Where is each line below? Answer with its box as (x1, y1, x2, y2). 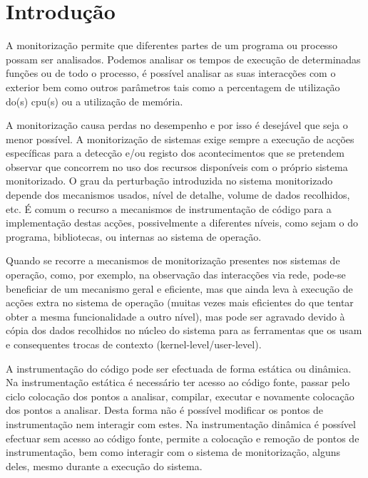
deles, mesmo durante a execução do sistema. (6, 458, 203, 473)
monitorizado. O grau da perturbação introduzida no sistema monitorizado (6, 173, 333, 188)
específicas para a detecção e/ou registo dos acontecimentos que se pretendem (6, 145, 344, 160)
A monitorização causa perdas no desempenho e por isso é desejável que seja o (6, 118, 348, 133)
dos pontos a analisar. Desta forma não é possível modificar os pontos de (6, 402, 324, 417)
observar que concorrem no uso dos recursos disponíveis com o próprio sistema (6, 159, 348, 174)
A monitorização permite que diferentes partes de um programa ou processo (6, 38, 337, 53)
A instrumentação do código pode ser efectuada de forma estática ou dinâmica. (6, 360, 352, 375)
